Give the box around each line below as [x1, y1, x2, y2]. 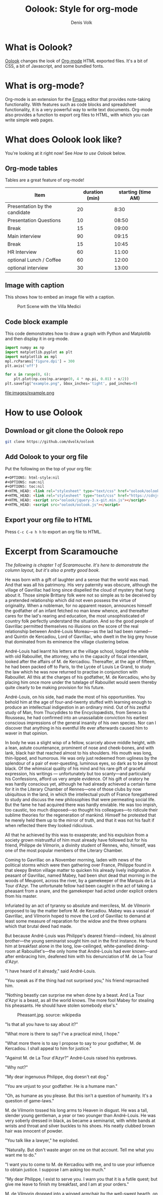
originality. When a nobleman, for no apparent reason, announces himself [5, 602, 152, 608]
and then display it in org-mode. [5, 336, 69, 342]
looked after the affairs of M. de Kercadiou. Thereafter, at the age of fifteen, [5, 658, 156, 664]
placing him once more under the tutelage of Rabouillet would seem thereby [5, 679, 157, 685]
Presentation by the [7, 203, 52, 210]
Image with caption [5, 281, 65, 289]
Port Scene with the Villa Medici [17, 304, 81, 309]
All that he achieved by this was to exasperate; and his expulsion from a [5, 832, 148, 838]
